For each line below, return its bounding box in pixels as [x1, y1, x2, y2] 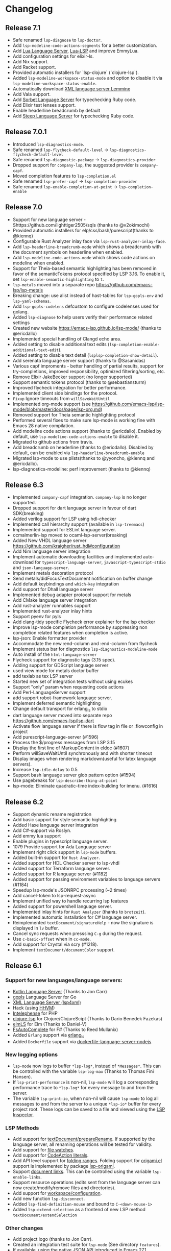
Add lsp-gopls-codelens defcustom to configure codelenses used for [12, 303, 159, 309]
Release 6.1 [5, 962, 42, 970]
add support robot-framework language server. [12, 695, 112, 701]
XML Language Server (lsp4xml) [12, 999, 81, 1005]
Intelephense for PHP [12, 1010, 58, 1016]
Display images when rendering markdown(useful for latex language [12, 756, 157, 762]
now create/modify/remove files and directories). [12, 1185, 116, 1191]
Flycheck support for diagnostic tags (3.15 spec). [12, 657, 116, 663]
